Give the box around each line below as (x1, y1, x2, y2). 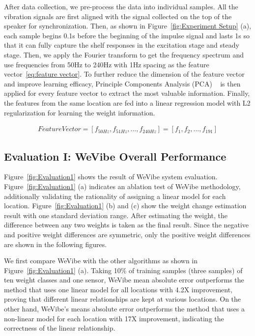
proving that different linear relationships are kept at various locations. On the (4, 294, 241, 304)
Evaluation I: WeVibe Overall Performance (4, 148, 227, 164)
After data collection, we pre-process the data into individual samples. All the (4, 1, 238, 11)
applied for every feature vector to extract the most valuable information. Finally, (4, 88, 250, 98)
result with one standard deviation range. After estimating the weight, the (4, 210, 228, 220)
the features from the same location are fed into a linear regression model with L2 (4, 97, 251, 108)
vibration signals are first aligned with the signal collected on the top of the (4, 11, 232, 21)
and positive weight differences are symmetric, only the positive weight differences (4, 229, 251, 239)
